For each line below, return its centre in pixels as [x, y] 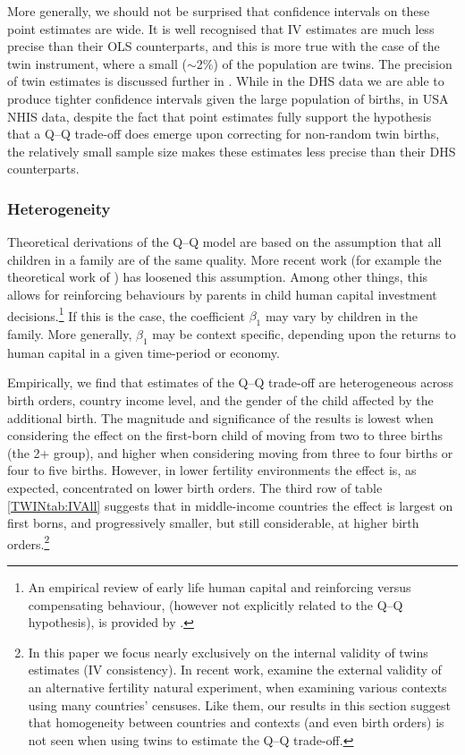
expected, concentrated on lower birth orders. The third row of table [195, 487]
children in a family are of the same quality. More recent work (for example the [224, 259]
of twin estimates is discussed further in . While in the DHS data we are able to [226, 81]
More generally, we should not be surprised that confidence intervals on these [219, 11]
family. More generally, [70, 333]
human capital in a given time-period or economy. [144, 352]
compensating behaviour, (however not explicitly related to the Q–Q [216, 604]
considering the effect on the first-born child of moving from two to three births [225, 435]
